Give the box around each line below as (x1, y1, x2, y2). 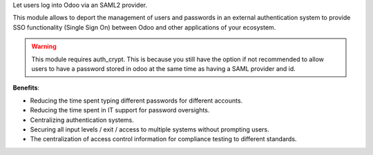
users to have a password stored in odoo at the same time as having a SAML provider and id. (31, 64, 296, 72)
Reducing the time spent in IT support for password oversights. (30, 106, 210, 114)
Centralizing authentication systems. (30, 116, 134, 124)
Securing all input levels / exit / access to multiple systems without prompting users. (30, 125, 269, 134)
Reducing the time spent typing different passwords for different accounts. (30, 96, 243, 105)
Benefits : (12, 83, 40, 92)
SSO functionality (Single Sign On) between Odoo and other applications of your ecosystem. (12, 23, 276, 31)
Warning (31, 42, 57, 51)
